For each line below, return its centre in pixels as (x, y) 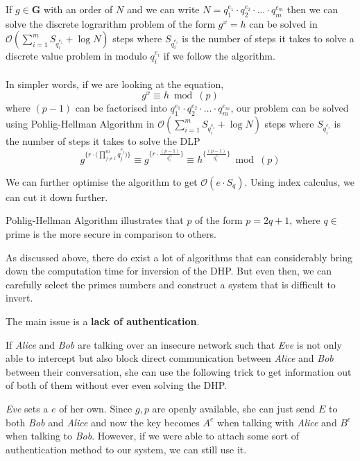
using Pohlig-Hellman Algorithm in (80, 124)
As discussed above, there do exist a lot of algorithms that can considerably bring (179, 257)
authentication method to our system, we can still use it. (126, 449)
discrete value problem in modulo (76, 56)
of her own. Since (96, 408)
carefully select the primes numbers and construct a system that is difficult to (171, 284)
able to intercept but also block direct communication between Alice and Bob (170, 358)
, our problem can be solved (290, 108)
